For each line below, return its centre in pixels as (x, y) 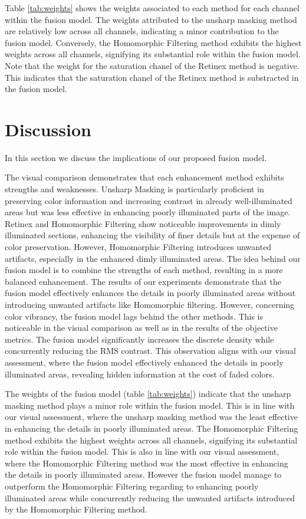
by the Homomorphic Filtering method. (76, 509)
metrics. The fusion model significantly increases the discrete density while (139, 339)
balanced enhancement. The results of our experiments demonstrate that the (143, 281)
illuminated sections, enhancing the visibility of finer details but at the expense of (152, 235)
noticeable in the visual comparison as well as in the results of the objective (141, 328)
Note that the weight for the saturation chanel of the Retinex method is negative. (152, 65)
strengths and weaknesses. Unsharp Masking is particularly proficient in (134, 189)
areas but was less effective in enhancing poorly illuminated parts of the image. (148, 212)
